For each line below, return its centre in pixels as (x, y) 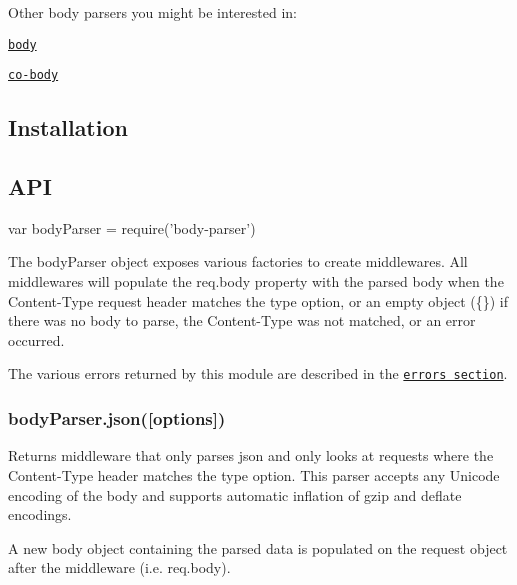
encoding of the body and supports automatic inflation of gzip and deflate (235, 494)
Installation (68, 127)
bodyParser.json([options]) (117, 418)
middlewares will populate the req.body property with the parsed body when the (256, 281)
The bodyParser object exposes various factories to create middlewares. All (238, 261)
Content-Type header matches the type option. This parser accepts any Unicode (254, 474)
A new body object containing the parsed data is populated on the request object (258, 547)
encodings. (40, 514)
